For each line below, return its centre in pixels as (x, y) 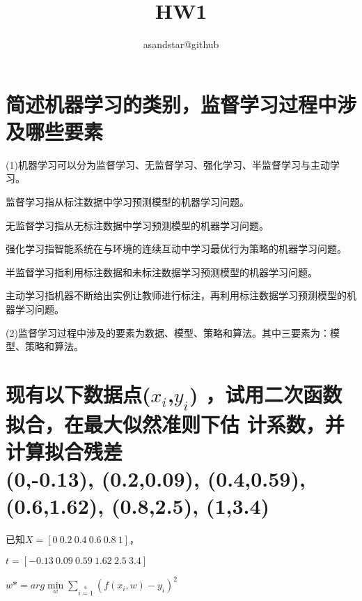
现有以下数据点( (78, 394)
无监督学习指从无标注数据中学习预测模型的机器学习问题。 (137, 225)
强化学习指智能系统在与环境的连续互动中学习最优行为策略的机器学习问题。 (176, 249)
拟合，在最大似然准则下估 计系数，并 (175, 424)
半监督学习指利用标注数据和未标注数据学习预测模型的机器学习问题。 (162, 272)
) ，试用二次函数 (266, 394)
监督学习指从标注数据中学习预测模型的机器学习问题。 (127, 202)
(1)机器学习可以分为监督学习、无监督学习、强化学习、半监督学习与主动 (168, 164)
